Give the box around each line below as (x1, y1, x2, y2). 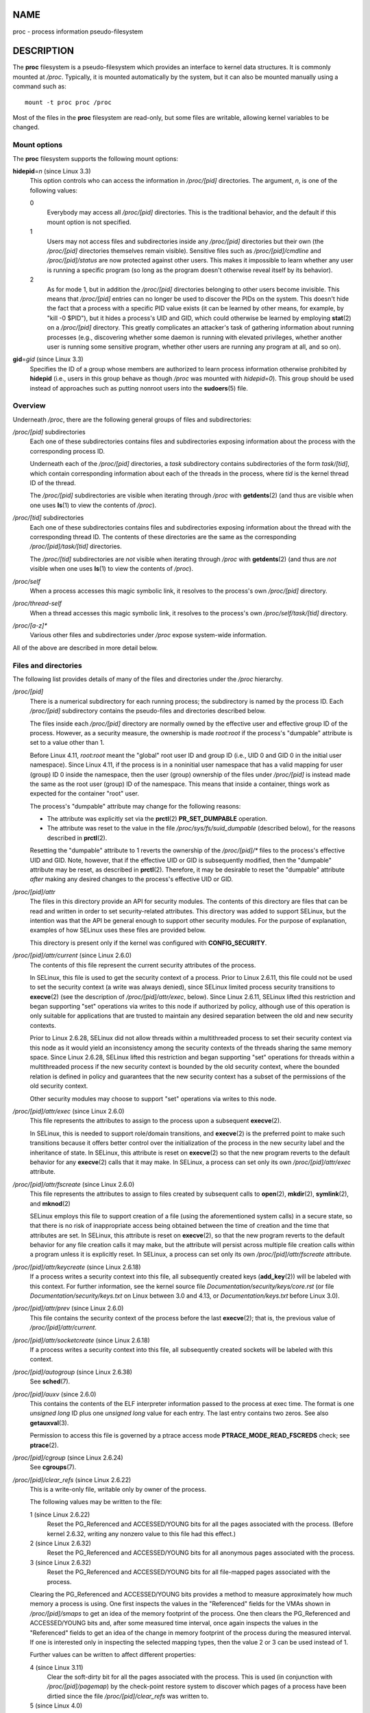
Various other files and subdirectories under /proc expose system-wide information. (29, 631, 267, 639)
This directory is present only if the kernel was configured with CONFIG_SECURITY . (29, 939, 267, 947)
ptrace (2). (29, 1441, 59, 1449)
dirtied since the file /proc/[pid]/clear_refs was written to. (47, 1692, 209, 1700)
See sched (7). (29, 1377, 71, 1385)
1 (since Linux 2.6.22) (29, 1510, 90, 1518)
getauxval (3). (29, 1418, 69, 1427)
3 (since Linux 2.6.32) (29, 1558, 92, 1566)
